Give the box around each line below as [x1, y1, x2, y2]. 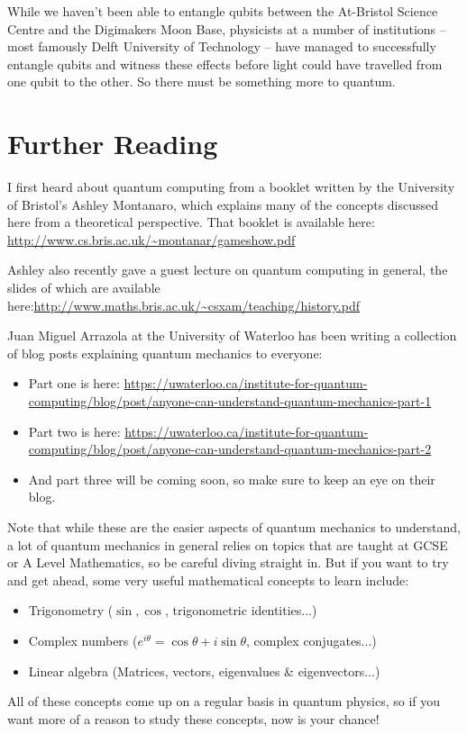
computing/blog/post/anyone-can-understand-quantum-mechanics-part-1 [28, 392, 432, 411]
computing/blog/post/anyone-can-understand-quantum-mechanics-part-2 [28, 439, 432, 458]
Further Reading [7, 125, 218, 162]
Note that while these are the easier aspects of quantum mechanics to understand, [7, 518, 461, 536]
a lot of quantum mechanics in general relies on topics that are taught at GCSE [7, 535, 448, 554]
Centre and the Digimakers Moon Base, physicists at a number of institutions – [7, 19, 446, 38]
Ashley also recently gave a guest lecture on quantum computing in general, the [7, 260, 448, 279]
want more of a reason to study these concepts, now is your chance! [7, 709, 380, 728]
